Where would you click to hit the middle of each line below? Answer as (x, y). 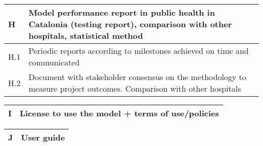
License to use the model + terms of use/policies (119, 113)
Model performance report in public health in (122, 12)
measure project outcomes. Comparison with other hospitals (135, 88)
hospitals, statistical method (86, 35)
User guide (43, 137)
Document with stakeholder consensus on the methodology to (137, 77)
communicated (54, 62)
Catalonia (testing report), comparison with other (130, 24)
